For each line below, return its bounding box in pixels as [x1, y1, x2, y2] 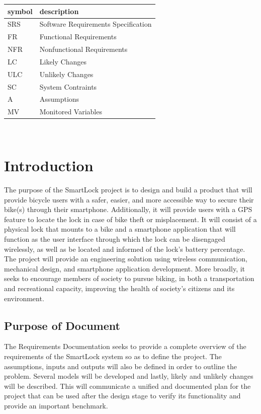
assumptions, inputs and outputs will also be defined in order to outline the [4, 361, 237, 371]
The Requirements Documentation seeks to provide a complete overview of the [4, 341, 246, 352]
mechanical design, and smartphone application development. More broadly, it [4, 263, 245, 273]
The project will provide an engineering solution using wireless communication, [4, 253, 247, 264]
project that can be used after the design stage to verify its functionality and [4, 390, 241, 401]
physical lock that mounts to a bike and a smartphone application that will [4, 224, 236, 234]
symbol [8, 6, 33, 16]
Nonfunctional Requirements [39, 44, 128, 54]
